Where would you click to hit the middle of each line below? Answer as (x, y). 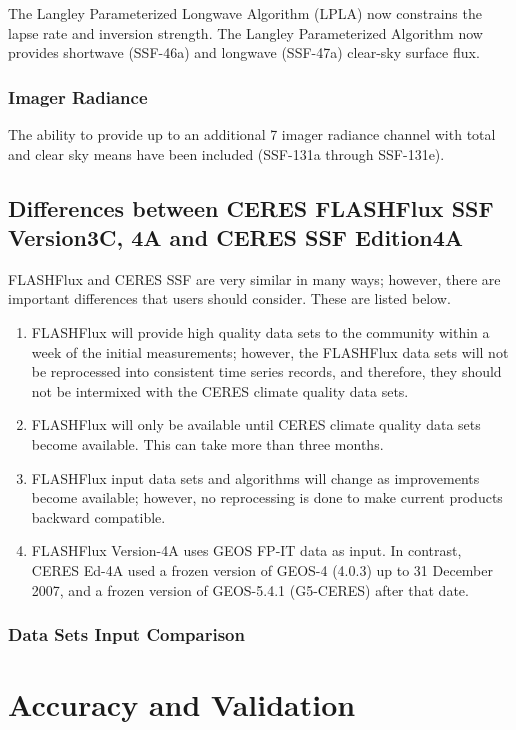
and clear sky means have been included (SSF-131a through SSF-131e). (226, 153)
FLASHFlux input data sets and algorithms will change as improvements (255, 477)
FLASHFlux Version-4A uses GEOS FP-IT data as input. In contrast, (246, 550)
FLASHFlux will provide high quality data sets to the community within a (260, 331)
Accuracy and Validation (182, 704)
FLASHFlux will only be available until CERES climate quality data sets (256, 424)
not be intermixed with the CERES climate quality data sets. (220, 390)
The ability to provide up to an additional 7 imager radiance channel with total (252, 134)
